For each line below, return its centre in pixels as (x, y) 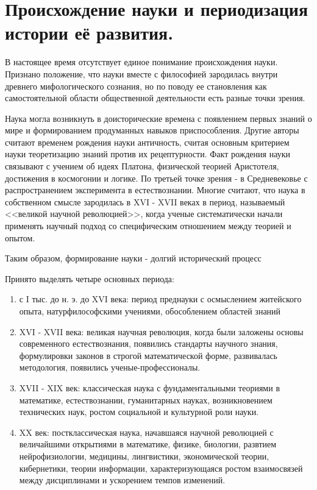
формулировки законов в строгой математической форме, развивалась (148, 355)
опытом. (20, 237)
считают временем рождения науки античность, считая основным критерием (147, 142)
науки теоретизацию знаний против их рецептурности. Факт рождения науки (148, 154)
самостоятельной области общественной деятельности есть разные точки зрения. (155, 98)
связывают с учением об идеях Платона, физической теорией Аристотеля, (142, 166)
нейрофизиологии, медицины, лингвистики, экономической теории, (144, 456)
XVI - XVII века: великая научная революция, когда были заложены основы (161, 331)
